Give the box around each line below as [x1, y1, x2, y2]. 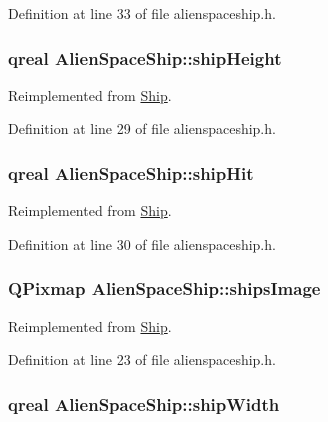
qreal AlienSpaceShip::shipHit [8, 160, 254, 185]
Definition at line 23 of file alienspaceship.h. [8, 349, 276, 370]
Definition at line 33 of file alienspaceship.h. [8, 3, 276, 23]
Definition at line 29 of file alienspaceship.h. [8, 118, 276, 139]
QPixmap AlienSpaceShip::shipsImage [8, 276, 321, 301]
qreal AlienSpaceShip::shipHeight [8, 45, 282, 70]
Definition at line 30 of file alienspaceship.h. [8, 233, 276, 254]
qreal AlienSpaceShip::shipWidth [8, 391, 280, 416]
